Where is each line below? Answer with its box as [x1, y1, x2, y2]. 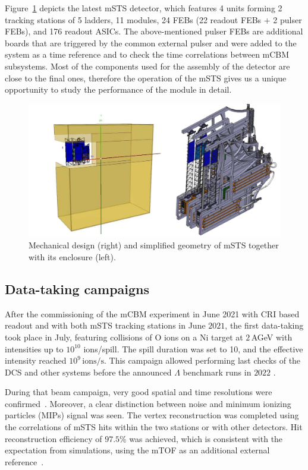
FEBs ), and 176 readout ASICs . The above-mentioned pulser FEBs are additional [5, 25, 303, 37]
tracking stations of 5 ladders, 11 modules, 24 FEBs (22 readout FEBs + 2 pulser [5, 13, 302, 26]
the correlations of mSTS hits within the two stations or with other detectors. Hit [5, 421, 303, 433]
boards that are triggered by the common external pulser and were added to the [5, 36, 297, 49]
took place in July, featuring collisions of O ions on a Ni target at [5, 330, 243, 343]
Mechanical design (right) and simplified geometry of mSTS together [29, 239, 279, 251]
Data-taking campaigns [5, 279, 150, 298]
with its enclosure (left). [29, 250, 116, 263]
